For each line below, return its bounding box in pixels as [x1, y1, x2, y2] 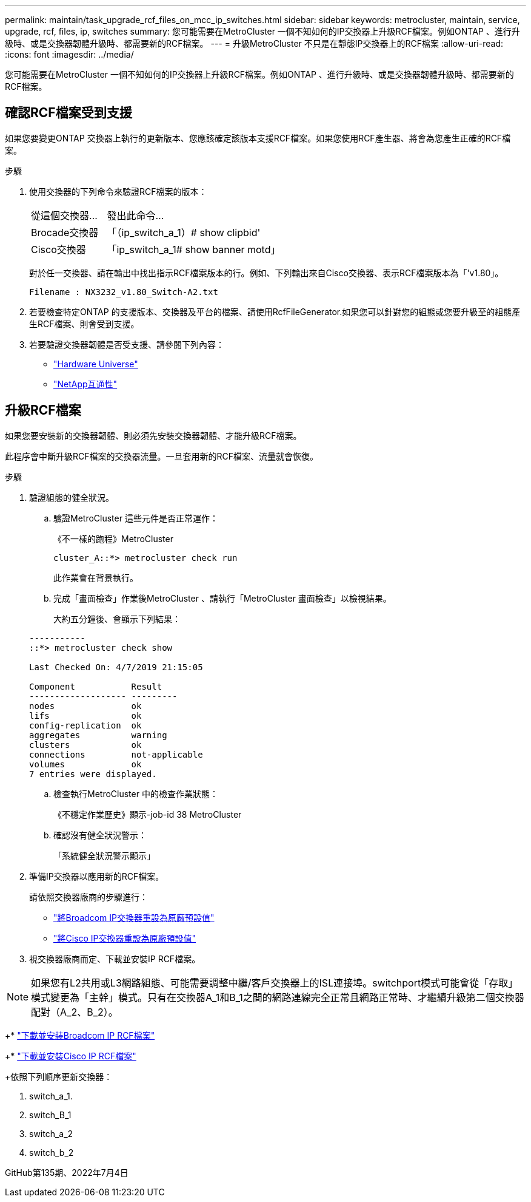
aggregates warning [29, 730, 167, 740]
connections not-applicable [29, 749, 203, 759]
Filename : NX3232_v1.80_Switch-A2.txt [29, 287, 218, 297]
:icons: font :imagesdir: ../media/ [5, 49, 134, 59]
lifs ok [29, 710, 142, 721]
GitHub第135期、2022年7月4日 [5, 1167, 129, 1178]
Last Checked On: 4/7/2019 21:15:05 [29, 662, 203, 672]
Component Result [29, 681, 162, 691]
